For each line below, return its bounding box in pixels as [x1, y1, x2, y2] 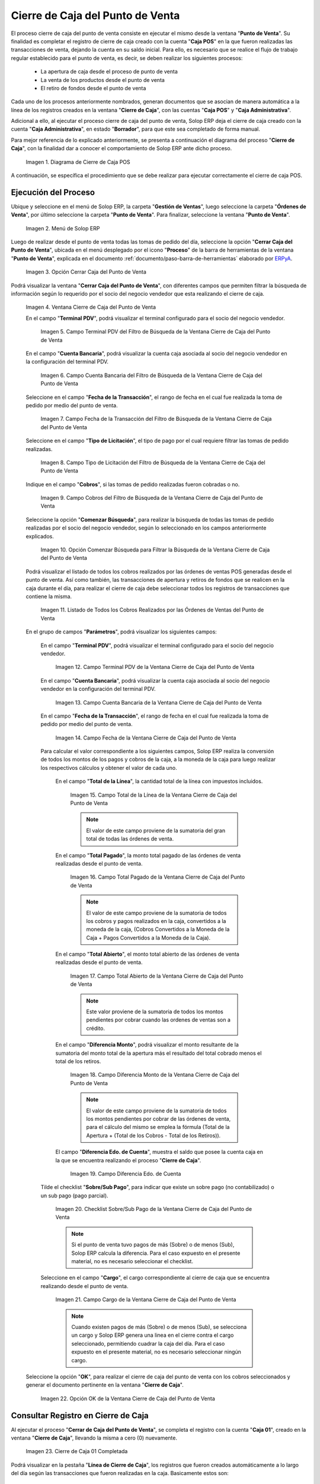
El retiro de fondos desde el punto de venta [40, 84, 146, 91]
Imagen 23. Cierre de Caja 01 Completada [25, 1448, 128, 1455]
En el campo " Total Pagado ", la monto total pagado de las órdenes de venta [55, 852, 241, 859]
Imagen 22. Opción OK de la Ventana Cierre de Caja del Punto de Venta [40, 1395, 216, 1402]
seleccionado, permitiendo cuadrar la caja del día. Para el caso [71, 1340, 225, 1347]
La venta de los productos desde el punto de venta [40, 76, 165, 83]
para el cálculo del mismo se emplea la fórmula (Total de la [86, 1124, 230, 1131]
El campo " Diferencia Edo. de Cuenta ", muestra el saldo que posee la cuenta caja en [55, 1149, 263, 1156]
